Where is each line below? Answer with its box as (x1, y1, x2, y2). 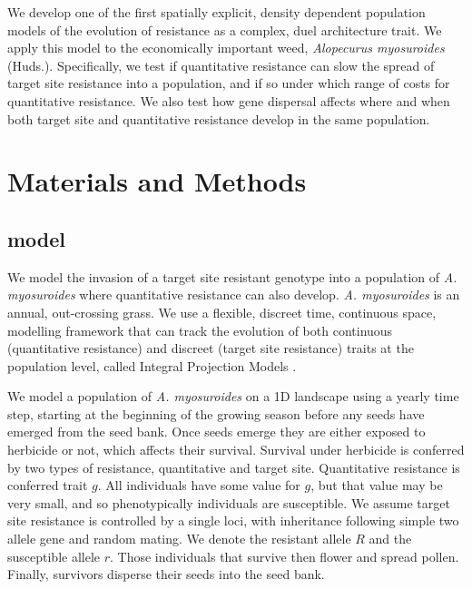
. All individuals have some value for (97, 476, 300, 495)
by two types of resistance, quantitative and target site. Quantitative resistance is (7, 457, 460, 476)
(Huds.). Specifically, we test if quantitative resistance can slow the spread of (7, 55, 435, 74)
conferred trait (7, 476, 88, 495)
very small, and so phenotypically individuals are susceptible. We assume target (7, 493, 450, 512)
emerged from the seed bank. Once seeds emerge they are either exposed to (7, 422, 426, 441)
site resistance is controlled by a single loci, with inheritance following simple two (7, 511, 459, 530)
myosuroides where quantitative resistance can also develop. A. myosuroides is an (7, 285, 460, 304)
